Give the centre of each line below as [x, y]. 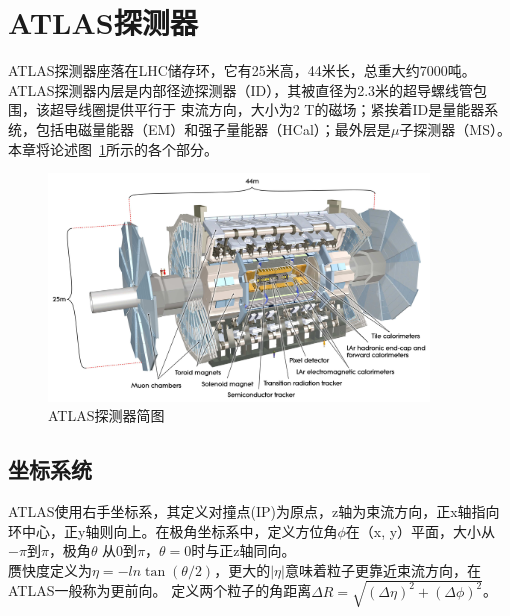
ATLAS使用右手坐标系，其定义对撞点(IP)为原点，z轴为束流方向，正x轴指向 [254, 510]
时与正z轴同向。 [243, 550]
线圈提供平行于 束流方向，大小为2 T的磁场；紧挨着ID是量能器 [281, 109]
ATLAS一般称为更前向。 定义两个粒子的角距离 [160, 590]
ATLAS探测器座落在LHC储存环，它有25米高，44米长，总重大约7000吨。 [242, 70]
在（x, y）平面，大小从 [420, 530]
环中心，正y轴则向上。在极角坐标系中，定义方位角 [173, 530]
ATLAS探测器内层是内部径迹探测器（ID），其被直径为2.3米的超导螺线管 [241, 89]
